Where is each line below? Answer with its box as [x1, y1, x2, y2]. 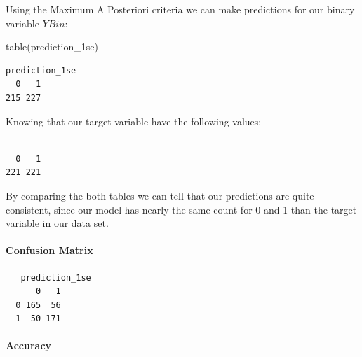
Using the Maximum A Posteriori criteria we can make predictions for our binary [6, 2, 355, 16]
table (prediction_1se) [6, 39, 98, 54]
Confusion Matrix [6, 243, 93, 258]
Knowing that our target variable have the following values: [6, 113, 262, 128]
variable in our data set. [6, 216, 109, 230]
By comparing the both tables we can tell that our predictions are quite [6, 188, 314, 202]
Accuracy [6, 338, 52, 353]
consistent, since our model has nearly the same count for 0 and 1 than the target [6, 202, 357, 216]
